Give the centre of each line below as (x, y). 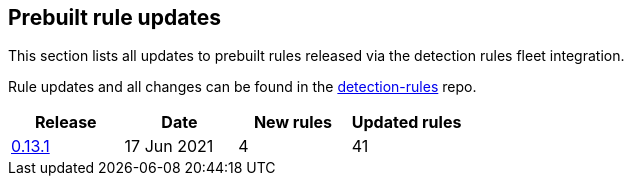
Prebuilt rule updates (115, 17)
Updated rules (406, 122)
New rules (293, 122)
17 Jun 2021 (169, 146)
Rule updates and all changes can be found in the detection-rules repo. (242, 87)
